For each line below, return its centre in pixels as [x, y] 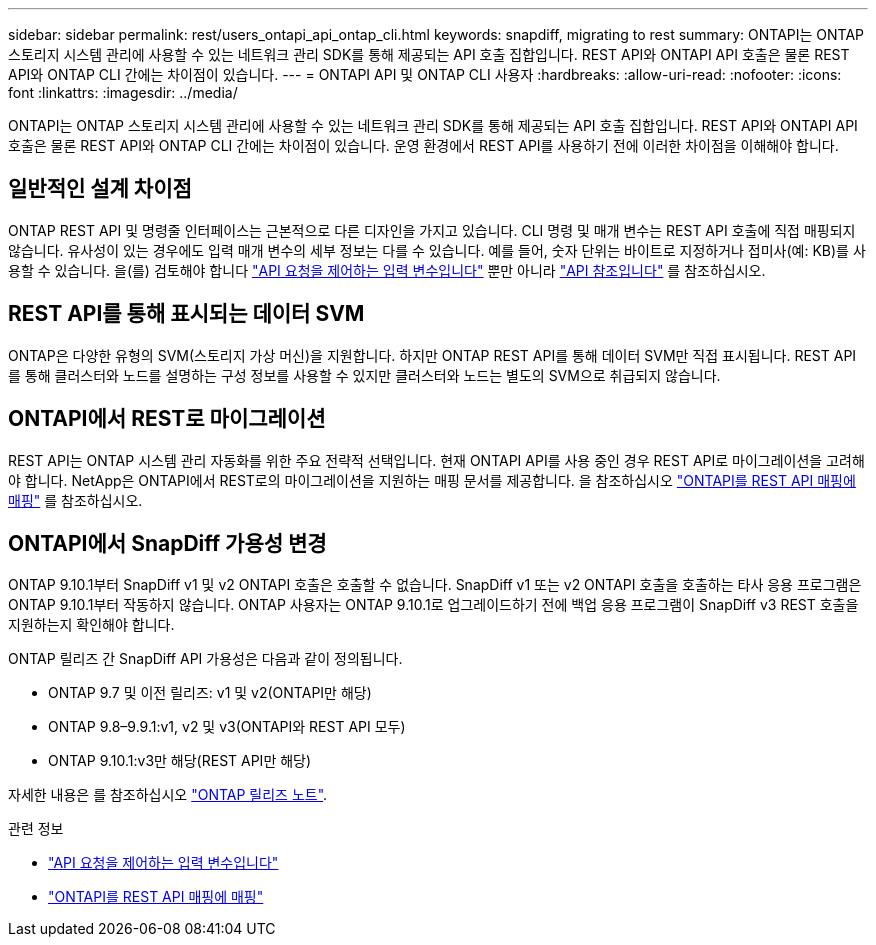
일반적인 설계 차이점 [100, 189]
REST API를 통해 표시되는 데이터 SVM [186, 314]
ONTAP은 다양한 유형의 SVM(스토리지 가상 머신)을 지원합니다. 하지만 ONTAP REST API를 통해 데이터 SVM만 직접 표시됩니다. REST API [432, 355]
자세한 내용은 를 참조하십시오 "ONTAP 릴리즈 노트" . [168, 795]
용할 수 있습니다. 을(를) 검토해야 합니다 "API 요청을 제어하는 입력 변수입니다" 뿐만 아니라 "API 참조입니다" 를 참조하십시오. [387, 270]
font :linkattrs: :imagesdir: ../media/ [123, 92]
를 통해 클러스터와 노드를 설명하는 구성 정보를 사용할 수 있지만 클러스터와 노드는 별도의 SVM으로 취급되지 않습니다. [364, 375]
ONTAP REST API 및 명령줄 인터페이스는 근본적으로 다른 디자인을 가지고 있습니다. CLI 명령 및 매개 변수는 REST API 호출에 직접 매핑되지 [432, 230]
